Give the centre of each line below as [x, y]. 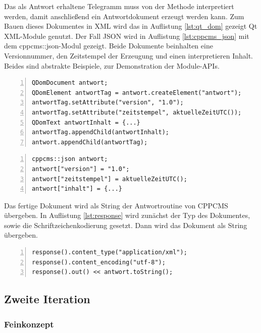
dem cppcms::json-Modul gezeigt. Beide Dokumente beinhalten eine [109, 46]
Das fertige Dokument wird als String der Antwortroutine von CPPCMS [116, 205]
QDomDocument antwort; [70, 83]
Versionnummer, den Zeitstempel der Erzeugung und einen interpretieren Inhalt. [128, 55]
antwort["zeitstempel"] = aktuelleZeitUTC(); [110, 179]
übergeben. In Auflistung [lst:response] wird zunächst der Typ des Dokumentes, [127, 215]
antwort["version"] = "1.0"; [81, 169]
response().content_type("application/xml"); [110, 253]
